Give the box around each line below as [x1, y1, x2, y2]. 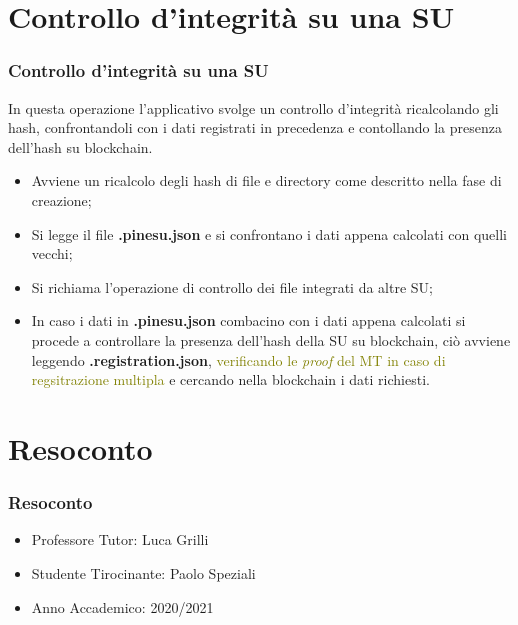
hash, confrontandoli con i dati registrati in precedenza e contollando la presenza [8, 117, 502, 138]
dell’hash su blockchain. [8, 136, 153, 157]
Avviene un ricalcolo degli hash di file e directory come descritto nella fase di [31, 170, 502, 191]
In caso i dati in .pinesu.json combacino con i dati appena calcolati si [31, 310, 466, 331]
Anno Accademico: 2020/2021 [31, 596, 214, 617]
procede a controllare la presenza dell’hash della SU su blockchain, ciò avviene [31, 329, 511, 350]
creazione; [31, 189, 92, 210]
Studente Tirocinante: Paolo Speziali [31, 562, 256, 583]
